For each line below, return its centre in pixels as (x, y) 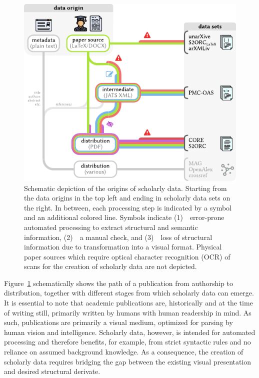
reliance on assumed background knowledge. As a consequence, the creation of (124, 352)
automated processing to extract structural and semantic (111, 227)
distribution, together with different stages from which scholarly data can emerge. (129, 293)
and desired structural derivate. (52, 371)
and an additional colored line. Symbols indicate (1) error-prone (124, 217)
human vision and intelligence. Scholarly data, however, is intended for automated (130, 332)
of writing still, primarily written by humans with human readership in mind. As (128, 312)
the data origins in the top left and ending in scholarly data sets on (127, 198)
